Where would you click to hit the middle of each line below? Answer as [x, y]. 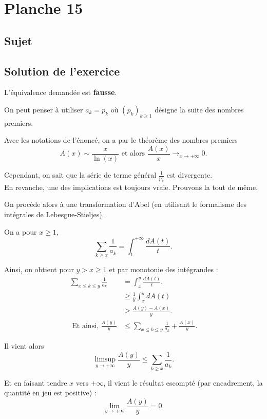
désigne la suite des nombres [199, 109]
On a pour [21, 231]
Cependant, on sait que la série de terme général [80, 175]
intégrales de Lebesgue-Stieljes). [54, 214]
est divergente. [189, 175]
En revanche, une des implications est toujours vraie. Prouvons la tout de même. [131, 187]
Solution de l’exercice [62, 71]
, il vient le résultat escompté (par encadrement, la [183, 382]
